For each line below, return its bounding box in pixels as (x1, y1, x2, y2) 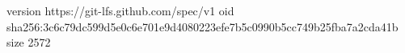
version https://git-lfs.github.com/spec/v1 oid (6, 2, 234, 18)
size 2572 (6, 34, 51, 51)
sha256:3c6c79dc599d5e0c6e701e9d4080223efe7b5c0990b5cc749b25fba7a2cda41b (6, 18, 399, 35)
